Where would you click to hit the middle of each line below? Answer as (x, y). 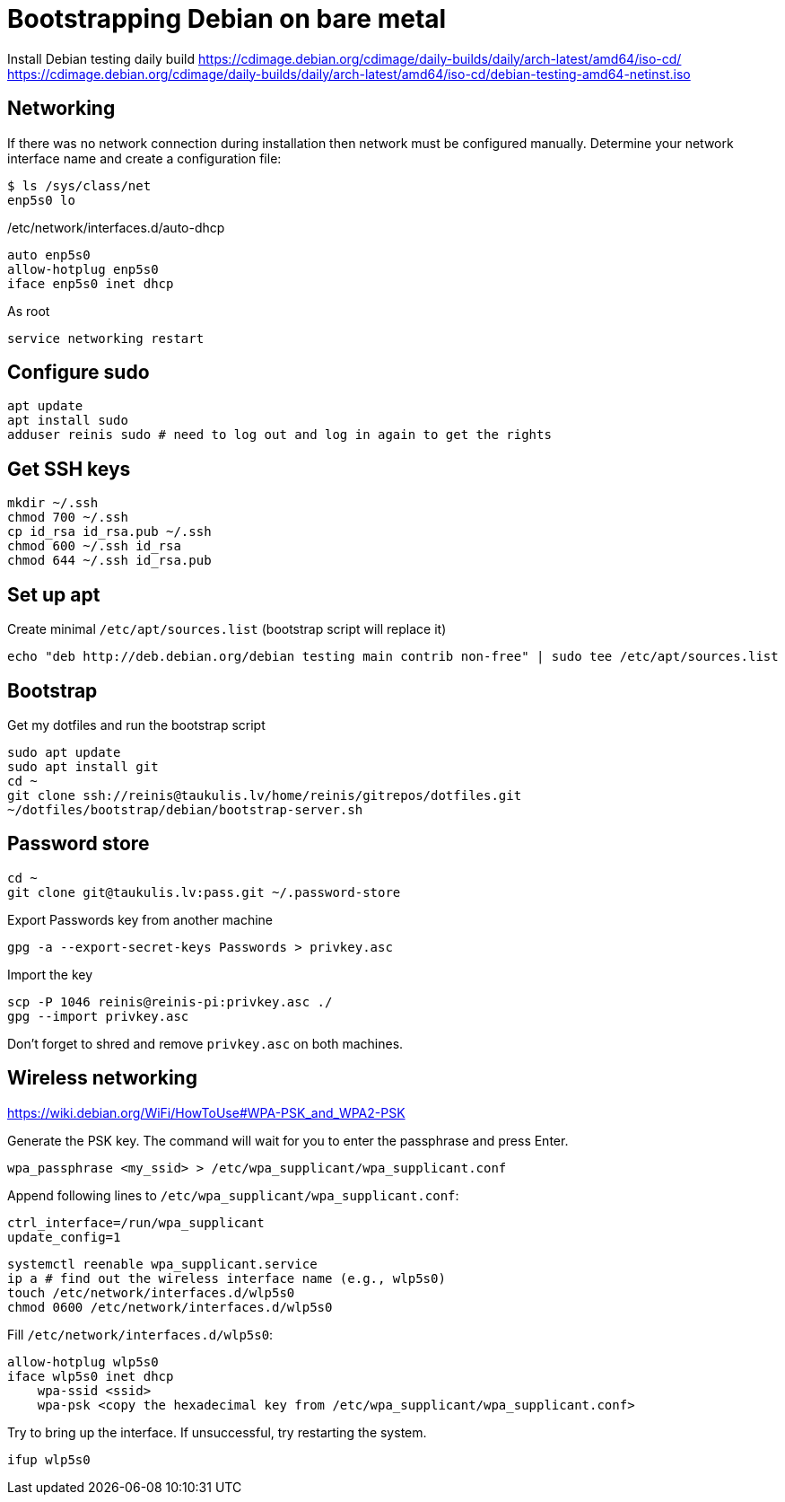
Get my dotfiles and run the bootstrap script (136, 725)
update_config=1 (64, 1237)
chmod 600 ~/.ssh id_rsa (94, 546)
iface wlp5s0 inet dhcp (91, 1376)
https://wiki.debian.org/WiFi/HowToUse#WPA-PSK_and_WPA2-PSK (206, 1112)
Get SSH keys (69, 469)
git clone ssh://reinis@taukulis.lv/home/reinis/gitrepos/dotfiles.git (265, 795)
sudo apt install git (83, 766)
